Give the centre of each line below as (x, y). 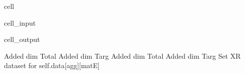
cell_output (22, 39)
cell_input (20, 22)
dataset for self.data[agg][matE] (52, 65)
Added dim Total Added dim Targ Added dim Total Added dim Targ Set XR (122, 55)
